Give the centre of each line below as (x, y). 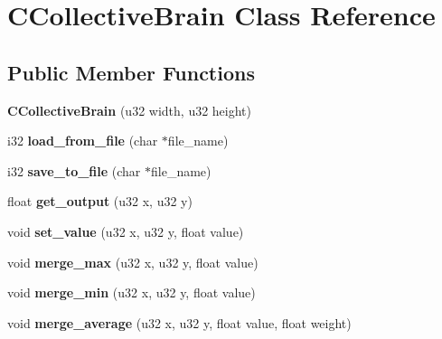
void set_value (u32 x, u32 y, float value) (126, 231)
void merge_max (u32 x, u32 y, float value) (133, 262)
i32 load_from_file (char (83, 141)
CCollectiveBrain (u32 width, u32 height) (130, 110)
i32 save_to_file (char (74, 170)
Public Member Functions (131, 72)
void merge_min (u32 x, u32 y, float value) (132, 292)
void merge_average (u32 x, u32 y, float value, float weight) (179, 322)
